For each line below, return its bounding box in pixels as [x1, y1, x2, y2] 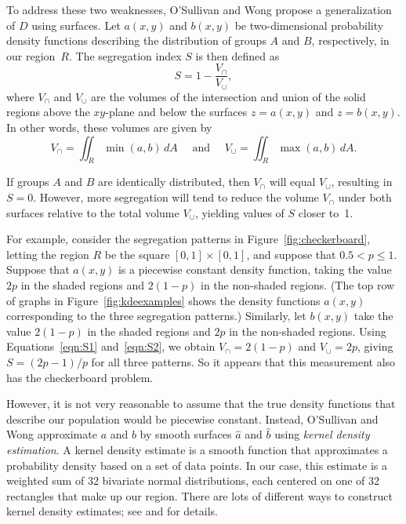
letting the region [6, 246, 89, 262]
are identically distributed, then [97, 173, 250, 190]
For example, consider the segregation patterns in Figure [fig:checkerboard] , [6, 231, 371, 247]
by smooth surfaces [140, 426, 232, 442]
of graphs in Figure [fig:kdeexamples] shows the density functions [6, 292, 321, 308]
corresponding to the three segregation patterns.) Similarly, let [6, 307, 306, 324]
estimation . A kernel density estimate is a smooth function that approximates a [6, 441, 388, 457]
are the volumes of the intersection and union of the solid [91, 88, 366, 104]
